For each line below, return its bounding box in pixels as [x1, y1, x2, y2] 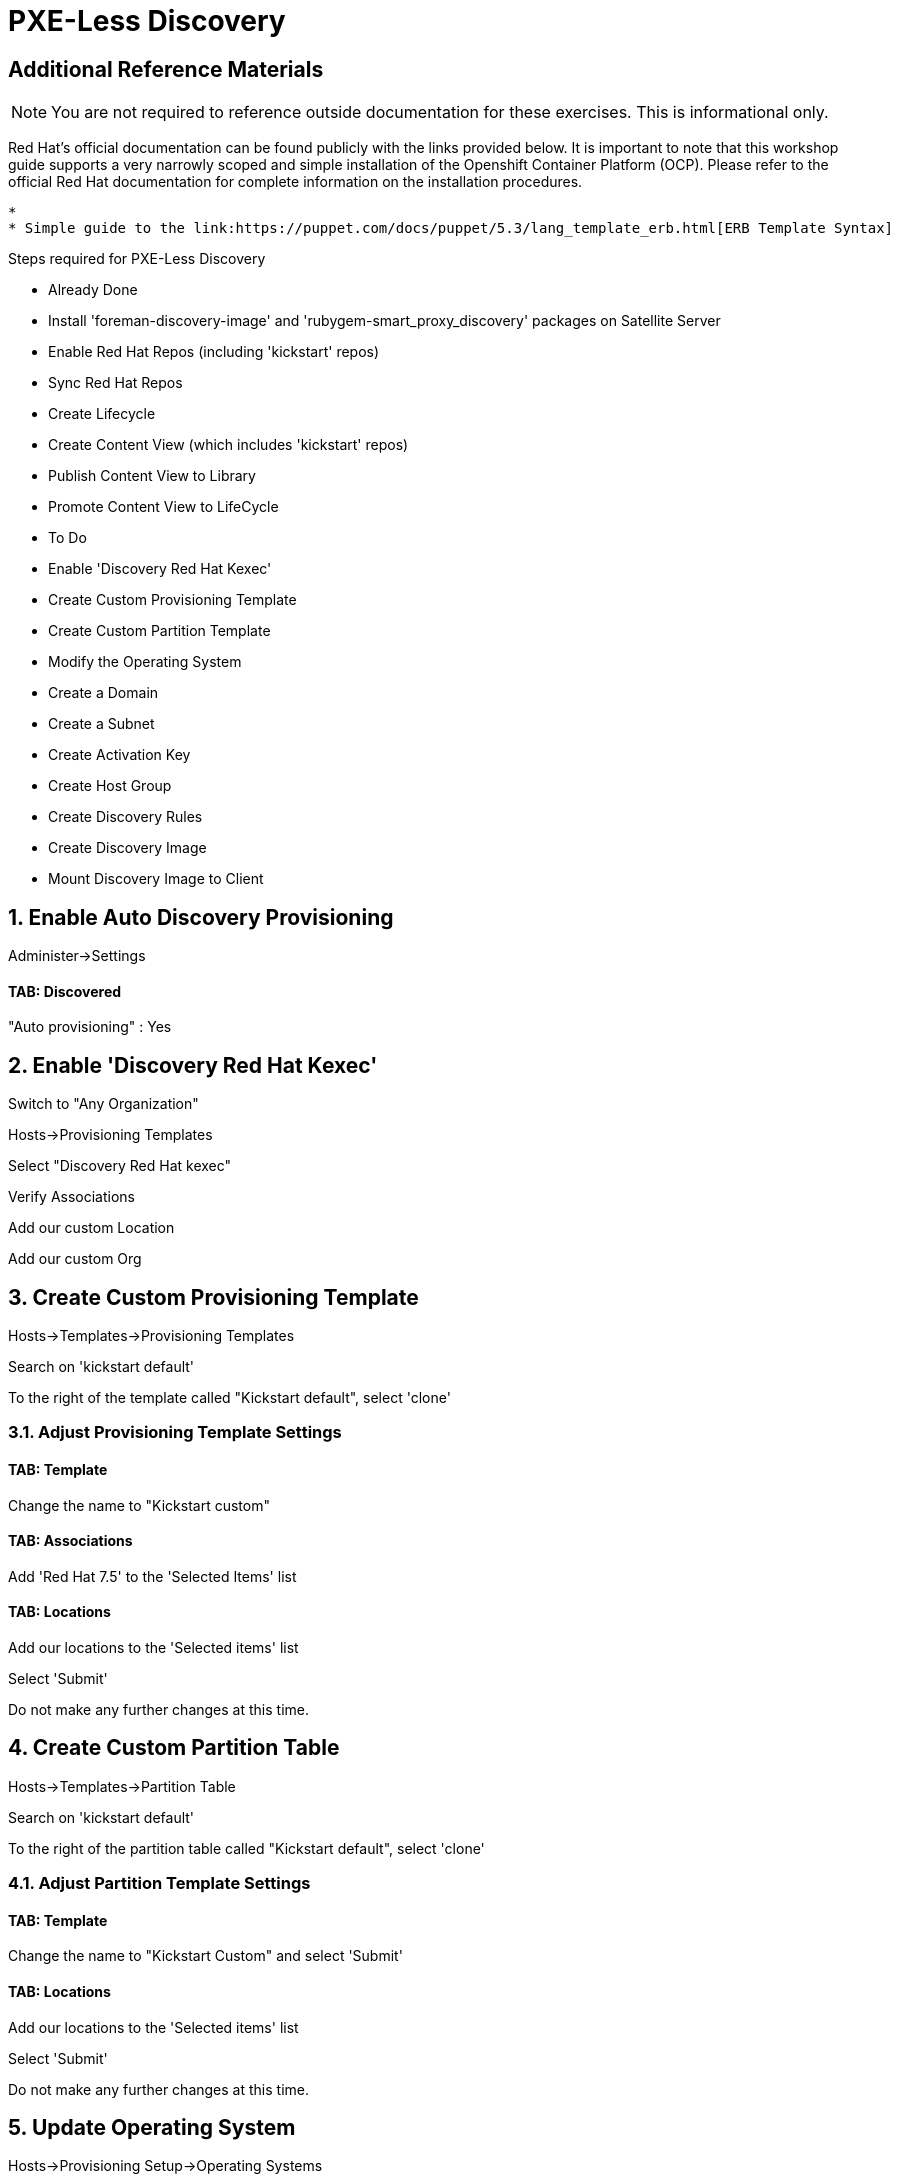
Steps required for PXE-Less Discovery [8, 250, 266, 268]
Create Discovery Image [48, 839, 207, 857]
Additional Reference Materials [8, 56, 324, 82]
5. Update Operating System [8, 2115, 296, 2141]
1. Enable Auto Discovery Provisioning [8, 904, 394, 930]
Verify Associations [8, 1188, 136, 1206]
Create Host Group [48, 777, 172, 795]
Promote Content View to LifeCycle [48, 498, 279, 516]
